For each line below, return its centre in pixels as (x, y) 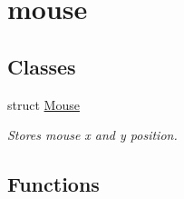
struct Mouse (44, 104)
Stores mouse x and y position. (92, 135)
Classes (42, 66)
